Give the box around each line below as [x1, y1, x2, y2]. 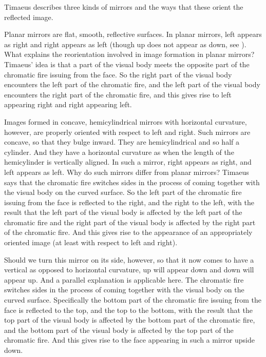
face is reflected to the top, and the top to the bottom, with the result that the [4, 304, 253, 315]
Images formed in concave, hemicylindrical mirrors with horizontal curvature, [4, 116, 247, 127]
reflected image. [4, 11, 53, 22]
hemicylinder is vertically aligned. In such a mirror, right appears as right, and [4, 156, 252, 167]
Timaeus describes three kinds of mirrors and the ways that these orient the [4, 2, 243, 12]
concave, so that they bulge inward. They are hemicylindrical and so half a [4, 136, 239, 147]
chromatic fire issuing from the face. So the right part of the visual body [4, 69, 232, 80]
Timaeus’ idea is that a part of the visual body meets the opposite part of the [4, 58, 250, 69]
